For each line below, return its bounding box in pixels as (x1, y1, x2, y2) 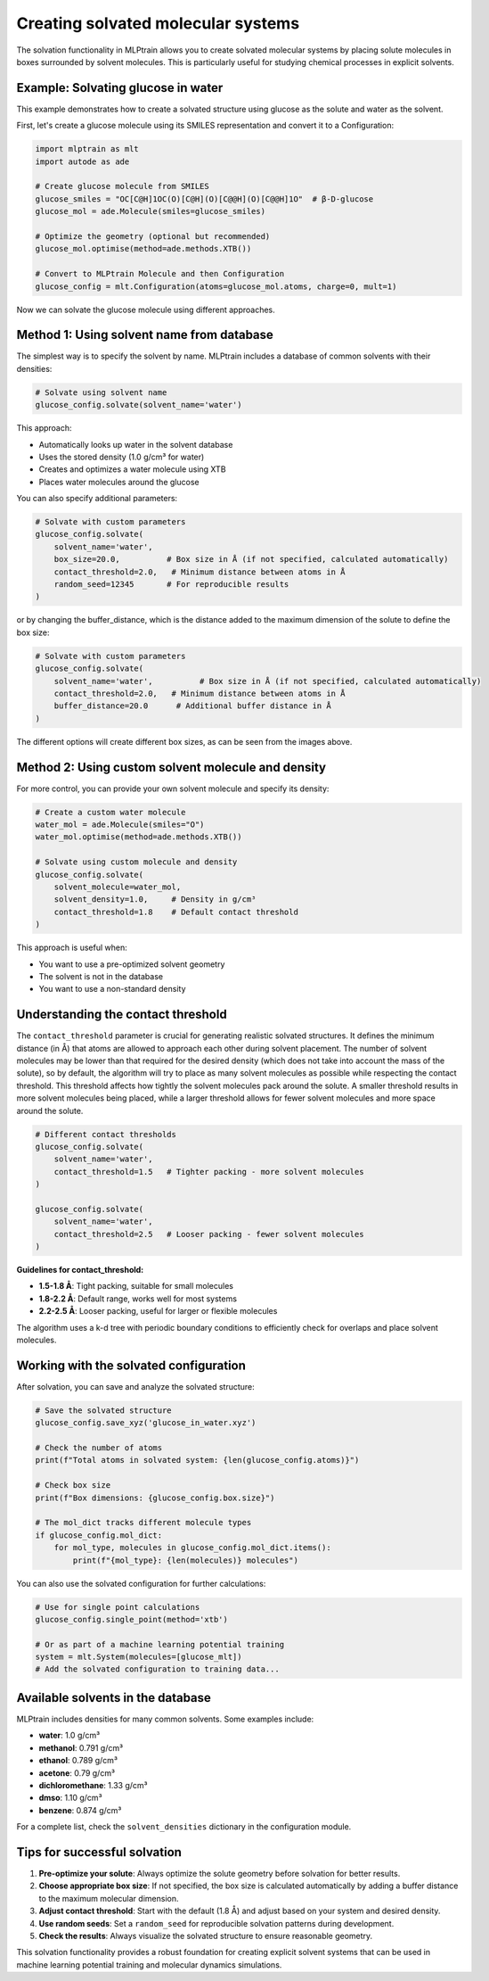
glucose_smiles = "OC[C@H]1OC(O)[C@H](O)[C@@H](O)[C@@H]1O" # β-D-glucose (35, 194, 374, 204)
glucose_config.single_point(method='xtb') (35, 1614, 229, 1624)
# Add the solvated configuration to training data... (35, 1664, 280, 1674)
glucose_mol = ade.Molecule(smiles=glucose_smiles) (35, 206, 266, 217)
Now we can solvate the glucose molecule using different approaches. (16, 304, 275, 315)
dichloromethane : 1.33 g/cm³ (38, 1779, 148, 1790)
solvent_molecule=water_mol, (53, 881, 182, 892)
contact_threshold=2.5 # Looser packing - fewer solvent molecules (53, 1229, 364, 1239)
